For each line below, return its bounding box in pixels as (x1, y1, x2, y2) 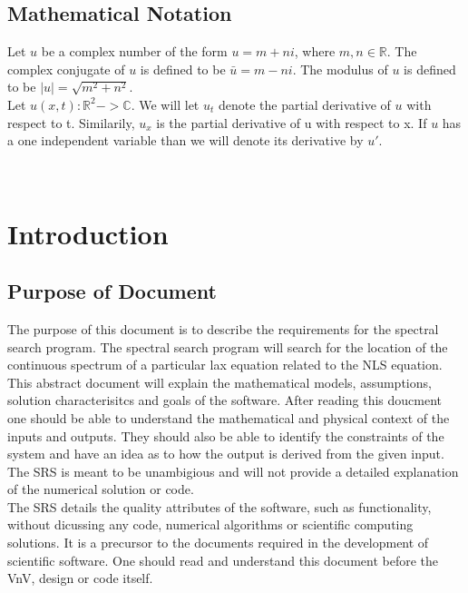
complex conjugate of (7, 59, 125, 78)
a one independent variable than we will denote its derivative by (7, 131, 364, 150)
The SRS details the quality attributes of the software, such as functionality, (7, 497, 432, 516)
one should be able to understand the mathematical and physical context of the (7, 408, 450, 427)
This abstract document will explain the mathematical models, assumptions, (7, 372, 432, 391)
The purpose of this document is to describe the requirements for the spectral (7, 319, 439, 338)
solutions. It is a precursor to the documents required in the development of (7, 533, 429, 552)
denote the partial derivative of (218, 94, 391, 114)
